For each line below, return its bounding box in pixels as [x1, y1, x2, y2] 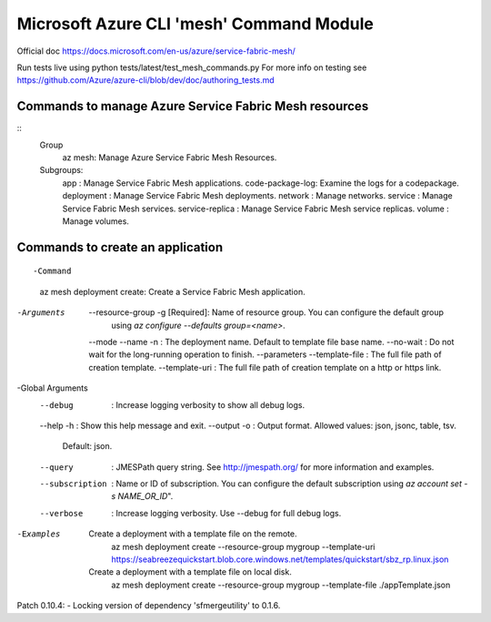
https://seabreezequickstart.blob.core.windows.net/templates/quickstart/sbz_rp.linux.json [111, 554, 449, 565]
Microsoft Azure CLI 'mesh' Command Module [16, 14, 375, 34]
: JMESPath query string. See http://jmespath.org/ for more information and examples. [111, 461, 435, 473]
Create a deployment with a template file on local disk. [88, 566, 293, 577]
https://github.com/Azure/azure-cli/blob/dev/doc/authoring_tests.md [16, 75, 275, 86]
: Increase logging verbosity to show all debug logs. [111, 399, 305, 410]
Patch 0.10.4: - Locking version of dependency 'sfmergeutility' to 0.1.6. [16, 600, 281, 611]
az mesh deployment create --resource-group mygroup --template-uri [111, 541, 376, 552]
